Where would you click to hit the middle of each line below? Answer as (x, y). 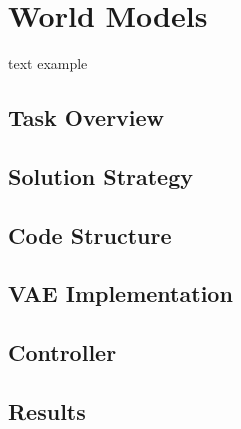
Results (47, 411)
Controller (62, 352)
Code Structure (90, 234)
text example (48, 63)
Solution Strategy (101, 175)
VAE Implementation (120, 293)
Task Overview (86, 117)
